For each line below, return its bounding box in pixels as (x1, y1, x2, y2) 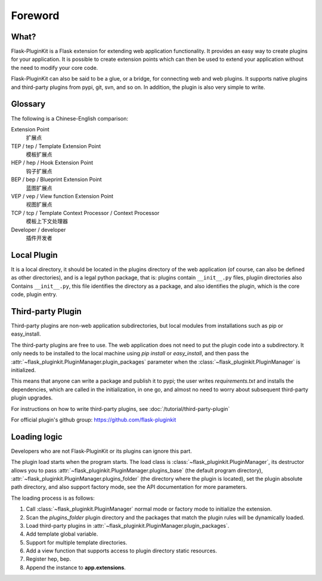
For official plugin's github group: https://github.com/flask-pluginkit (11, 416, 177, 423)
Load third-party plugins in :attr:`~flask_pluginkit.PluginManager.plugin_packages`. (26, 522, 230, 529)
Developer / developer (11, 226, 66, 233)
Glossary (11, 99, 46, 109)
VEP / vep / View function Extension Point (11, 193, 113, 200)
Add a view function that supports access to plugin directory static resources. (26, 547, 218, 555)
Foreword (11, 9, 60, 22)
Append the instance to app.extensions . (26, 564, 126, 571)
